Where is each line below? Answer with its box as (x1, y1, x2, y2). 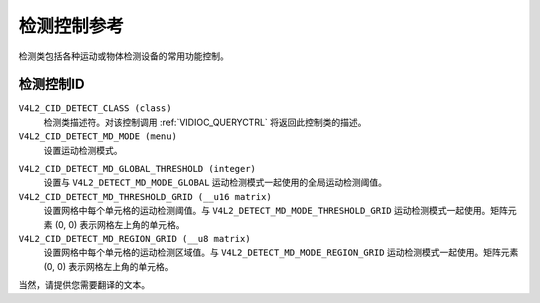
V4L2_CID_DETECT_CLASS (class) (18, 103, 172, 114)
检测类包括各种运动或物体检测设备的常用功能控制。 (18, 50, 229, 62)
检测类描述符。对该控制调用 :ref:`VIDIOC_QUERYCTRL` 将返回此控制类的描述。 (43, 116, 367, 128)
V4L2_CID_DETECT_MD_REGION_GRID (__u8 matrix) (18, 233, 251, 244)
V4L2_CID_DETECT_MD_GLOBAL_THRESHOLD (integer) (18, 163, 257, 175)
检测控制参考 (18, 15, 125, 37)
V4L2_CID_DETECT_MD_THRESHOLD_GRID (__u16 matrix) (18, 191, 272, 202)
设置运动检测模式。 (43, 144, 123, 156)
